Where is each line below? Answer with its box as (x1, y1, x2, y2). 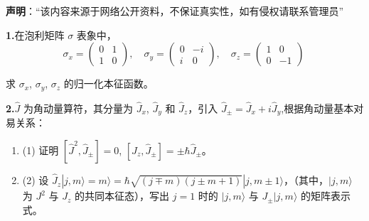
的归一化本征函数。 (63, 76, 154, 91)
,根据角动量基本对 (281, 100, 364, 115)
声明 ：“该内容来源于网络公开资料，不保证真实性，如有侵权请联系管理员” (6, 4, 344, 18)
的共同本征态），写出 (75, 188, 170, 203)
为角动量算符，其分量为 (23, 100, 133, 115)
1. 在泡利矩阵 (6, 27, 65, 42)
